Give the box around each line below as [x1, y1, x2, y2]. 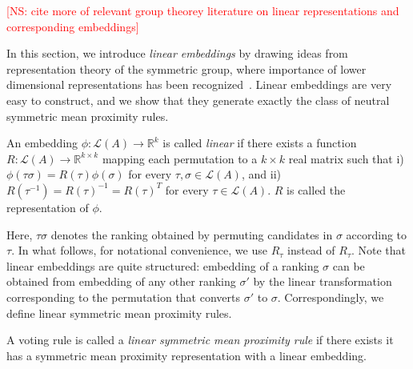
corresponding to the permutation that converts [6, 288, 240, 305]
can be [332, 257, 365, 274]
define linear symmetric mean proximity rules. [6, 304, 232, 321]
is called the [287, 181, 346, 198]
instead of [287, 242, 335, 259]
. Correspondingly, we [277, 288, 384, 305]
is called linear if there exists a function [162, 134, 357, 151]
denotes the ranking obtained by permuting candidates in [50, 226, 333, 243]
